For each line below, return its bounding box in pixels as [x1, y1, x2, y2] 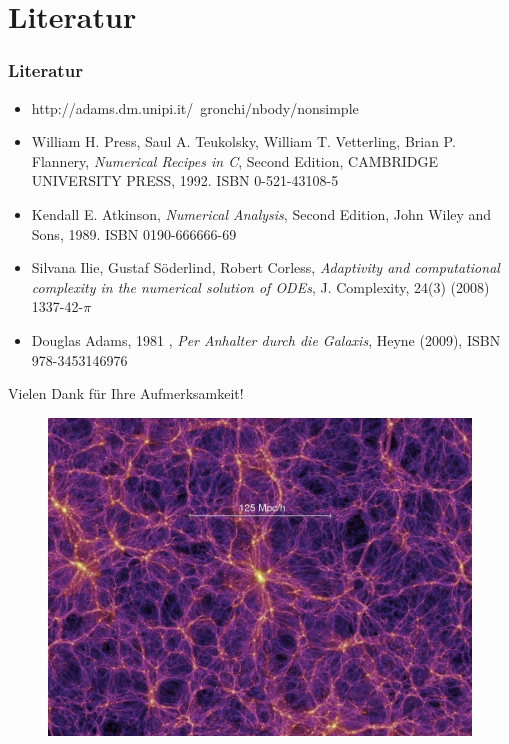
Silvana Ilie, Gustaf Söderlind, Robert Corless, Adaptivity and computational [31, 257, 500, 278]
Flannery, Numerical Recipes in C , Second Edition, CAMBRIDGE [31, 150, 438, 171]
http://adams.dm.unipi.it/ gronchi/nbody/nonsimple [31, 97, 359, 118]
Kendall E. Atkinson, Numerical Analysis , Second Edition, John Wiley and [31, 203, 492, 224]
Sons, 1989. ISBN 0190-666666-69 [31, 223, 237, 244]
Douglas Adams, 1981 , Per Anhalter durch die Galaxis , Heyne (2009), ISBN [31, 329, 501, 350]
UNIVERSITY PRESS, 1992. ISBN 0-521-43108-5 [31, 170, 339, 191]
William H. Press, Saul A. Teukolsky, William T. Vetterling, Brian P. [31, 131, 456, 152]
